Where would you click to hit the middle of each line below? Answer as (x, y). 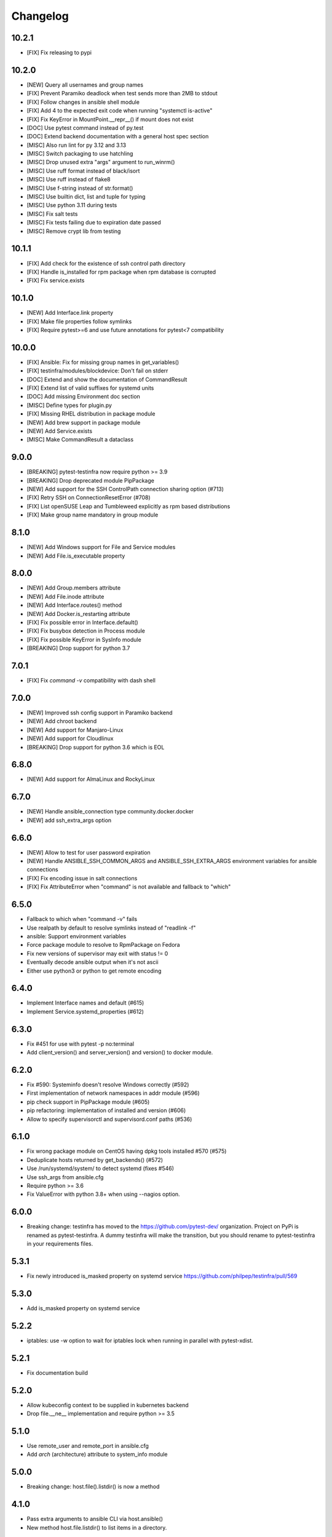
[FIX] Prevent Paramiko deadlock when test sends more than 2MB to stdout (122, 93)
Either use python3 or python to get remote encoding (94, 971)
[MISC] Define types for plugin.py (69, 405)
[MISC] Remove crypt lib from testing (74, 231)
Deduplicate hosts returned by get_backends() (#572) (95, 1160)
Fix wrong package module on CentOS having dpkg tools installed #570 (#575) (127, 1151)
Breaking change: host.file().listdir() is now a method (93, 1487)
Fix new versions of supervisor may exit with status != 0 (97, 954)
